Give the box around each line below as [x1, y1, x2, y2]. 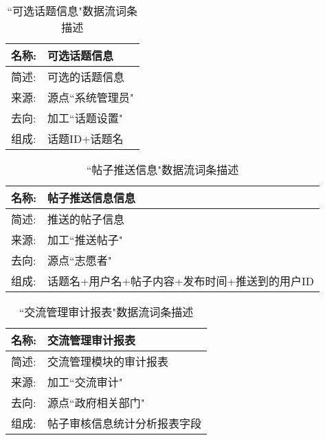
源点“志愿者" [47, 252, 112, 268]
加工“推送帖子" [47, 232, 123, 247]
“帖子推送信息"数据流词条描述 [86, 162, 239, 177]
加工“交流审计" [47, 374, 123, 390]
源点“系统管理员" [47, 89, 134, 105]
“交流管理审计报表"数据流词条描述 [19, 304, 194, 320]
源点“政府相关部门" [47, 395, 145, 410]
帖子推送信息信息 [47, 190, 136, 206]
